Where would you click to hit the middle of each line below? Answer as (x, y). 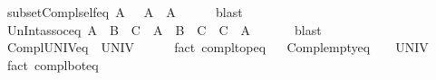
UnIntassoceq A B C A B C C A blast (164, 29)
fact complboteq (53, 64)
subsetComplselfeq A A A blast (125, 12)
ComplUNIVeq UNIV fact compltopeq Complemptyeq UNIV (218, 47)
